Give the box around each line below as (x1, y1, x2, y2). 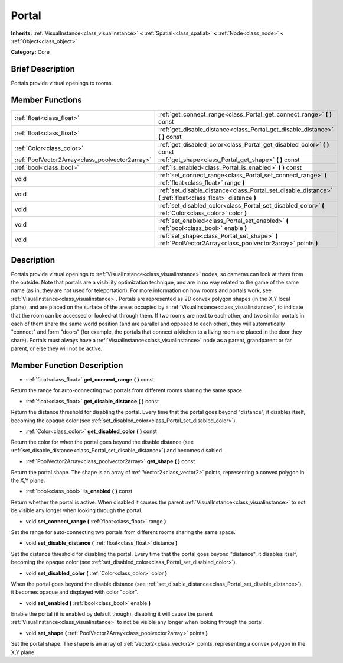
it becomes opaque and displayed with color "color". (11, 588, 139, 596)
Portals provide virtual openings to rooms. (11, 80, 113, 87)
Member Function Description (11, 360, 123, 370)
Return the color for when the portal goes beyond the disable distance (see (11, 438, 194, 446)
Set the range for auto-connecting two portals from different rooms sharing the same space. (11, 528, 236, 535)
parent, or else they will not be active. (11, 345, 103, 352)
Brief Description (11, 64, 75, 74)
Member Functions (11, 95, 82, 105)
